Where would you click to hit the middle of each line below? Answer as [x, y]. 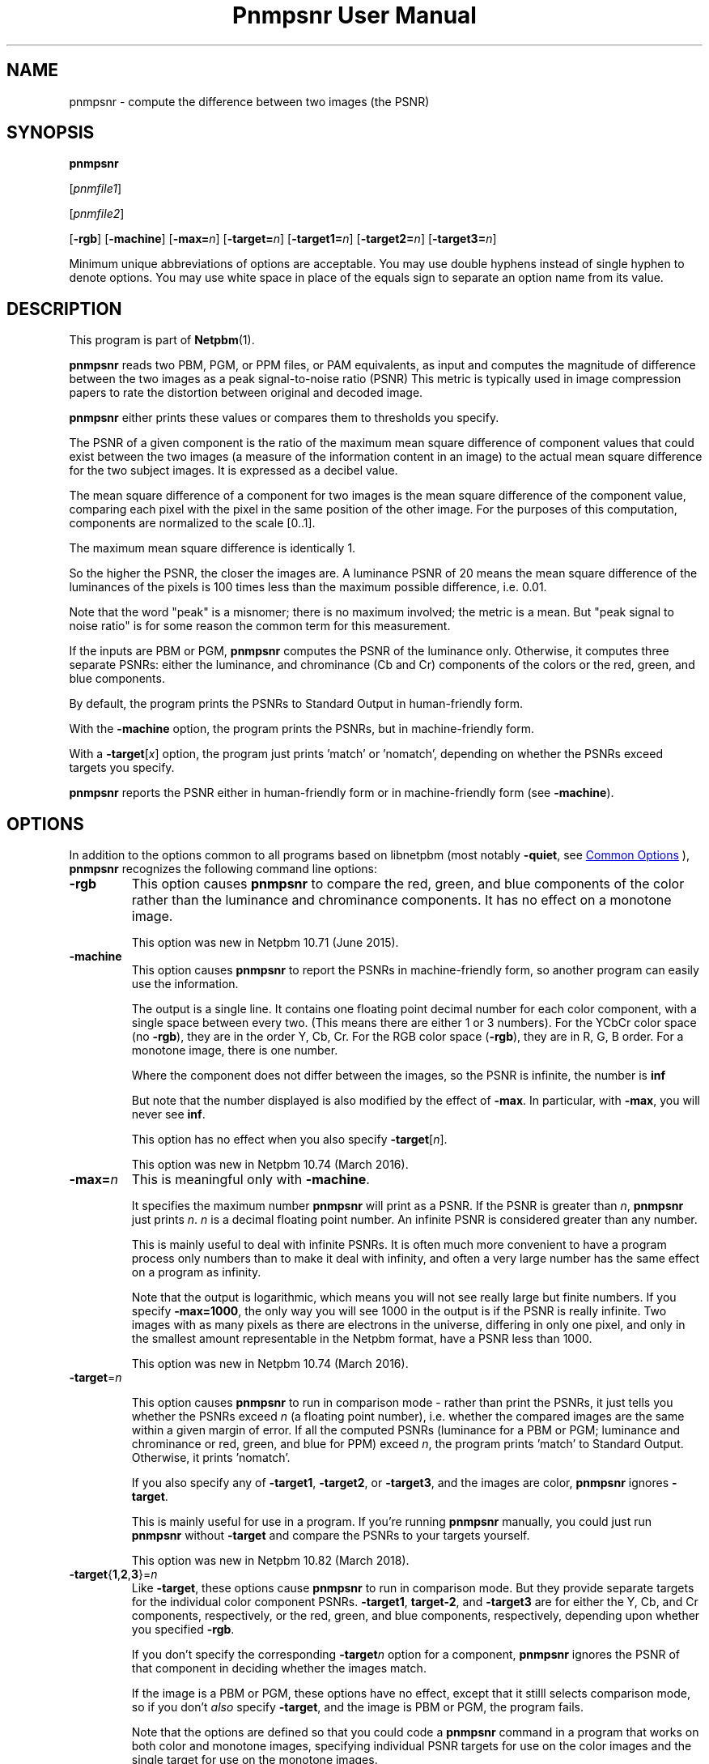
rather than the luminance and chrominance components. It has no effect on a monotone [401, 900]
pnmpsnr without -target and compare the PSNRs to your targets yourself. [331, 1536]
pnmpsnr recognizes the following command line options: [223, 869]
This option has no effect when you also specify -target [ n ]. [289, 1140]
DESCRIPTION [64, 309]
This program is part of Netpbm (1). [162, 340]
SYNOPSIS [51, 133]
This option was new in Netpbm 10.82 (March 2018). [270, 1561]
